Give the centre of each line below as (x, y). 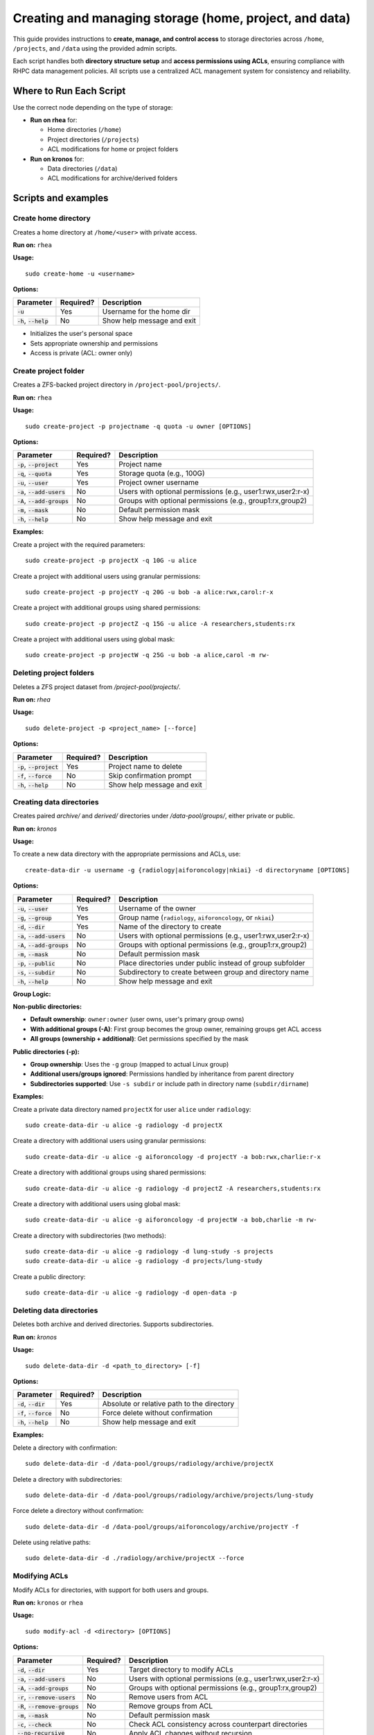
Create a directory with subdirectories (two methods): (89, 1235)
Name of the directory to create (170, 926)
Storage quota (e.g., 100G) (162, 473)
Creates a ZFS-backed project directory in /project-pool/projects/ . (117, 384)
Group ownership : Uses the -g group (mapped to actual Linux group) (130, 1064)
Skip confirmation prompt (150, 775)
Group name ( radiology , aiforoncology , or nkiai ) (196, 917)
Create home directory (52, 219)
